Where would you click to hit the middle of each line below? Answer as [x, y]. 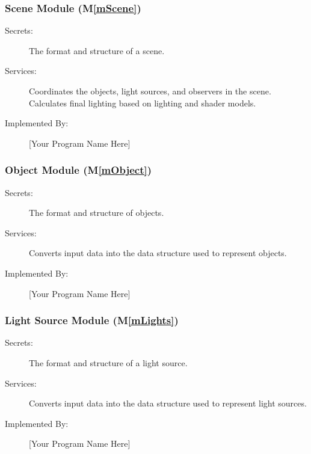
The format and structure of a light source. [108, 362]
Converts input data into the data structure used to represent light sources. [168, 403]
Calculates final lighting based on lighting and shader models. [143, 103]
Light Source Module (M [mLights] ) [92, 320]
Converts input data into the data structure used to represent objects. [158, 253]
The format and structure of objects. [97, 213]
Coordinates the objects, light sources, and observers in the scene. [150, 91]
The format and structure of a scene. [97, 50]
